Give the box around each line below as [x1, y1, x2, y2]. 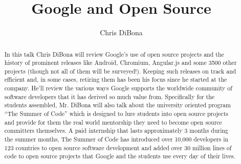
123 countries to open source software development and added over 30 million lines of [4, 143, 232, 152]
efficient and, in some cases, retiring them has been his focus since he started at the [4, 75, 227, 84]
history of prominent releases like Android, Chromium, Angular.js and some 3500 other [4, 58, 237, 67]
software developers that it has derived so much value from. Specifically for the [4, 92, 215, 101]
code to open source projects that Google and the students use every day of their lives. [4, 152, 235, 160]
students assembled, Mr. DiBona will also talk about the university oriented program [4, 101, 231, 109]
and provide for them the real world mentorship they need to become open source [4, 118, 222, 126]
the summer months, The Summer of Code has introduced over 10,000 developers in [4, 135, 229, 144]
